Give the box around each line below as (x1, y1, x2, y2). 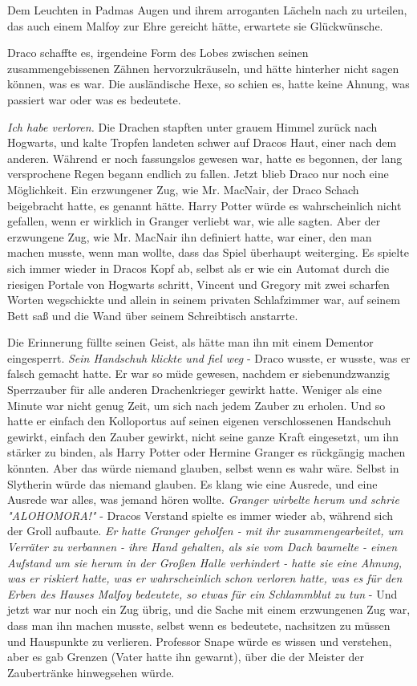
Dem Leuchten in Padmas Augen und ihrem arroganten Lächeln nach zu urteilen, (7, 2, 407, 18)
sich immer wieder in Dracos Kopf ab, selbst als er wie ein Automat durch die (7, 259, 390, 276)
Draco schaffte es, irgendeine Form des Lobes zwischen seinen (7, 44, 309, 61)
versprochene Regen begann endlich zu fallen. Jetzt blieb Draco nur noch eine (7, 165, 389, 182)
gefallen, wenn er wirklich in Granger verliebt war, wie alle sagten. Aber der (7, 213, 381, 229)
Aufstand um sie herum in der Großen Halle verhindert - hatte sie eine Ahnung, (7, 554, 403, 570)
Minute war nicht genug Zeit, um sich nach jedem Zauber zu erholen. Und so (7, 396, 386, 413)
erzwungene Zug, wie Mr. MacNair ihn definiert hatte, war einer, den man (7, 228, 372, 245)
